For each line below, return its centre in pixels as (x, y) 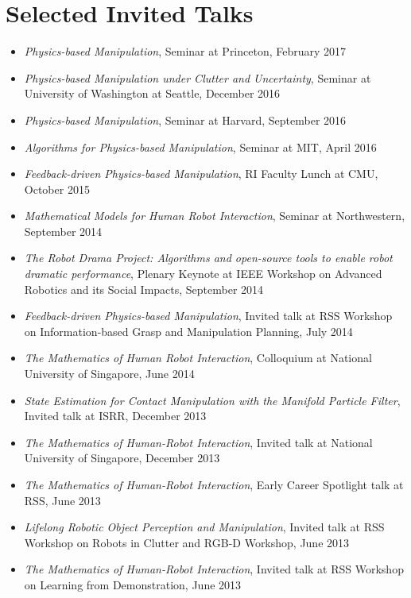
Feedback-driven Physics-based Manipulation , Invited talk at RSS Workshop (208, 316)
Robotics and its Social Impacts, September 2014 (144, 289)
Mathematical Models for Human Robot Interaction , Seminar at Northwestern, (215, 216)
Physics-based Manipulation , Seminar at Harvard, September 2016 (185, 120)
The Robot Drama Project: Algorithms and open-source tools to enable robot (208, 258)
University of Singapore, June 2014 (109, 374)
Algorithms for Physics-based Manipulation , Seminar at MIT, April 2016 (200, 147)
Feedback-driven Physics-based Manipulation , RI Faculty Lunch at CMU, (201, 174)
